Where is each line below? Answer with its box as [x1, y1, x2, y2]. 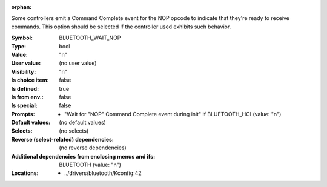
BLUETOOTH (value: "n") [59, 161, 121, 169]
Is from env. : [11, 93, 44, 100]
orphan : [11, 4, 32, 10]
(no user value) [59, 59, 97, 67]
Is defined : [11, 85, 39, 92]
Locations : [11, 169, 39, 177]
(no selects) [59, 127, 89, 134]
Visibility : [11, 68, 36, 75]
